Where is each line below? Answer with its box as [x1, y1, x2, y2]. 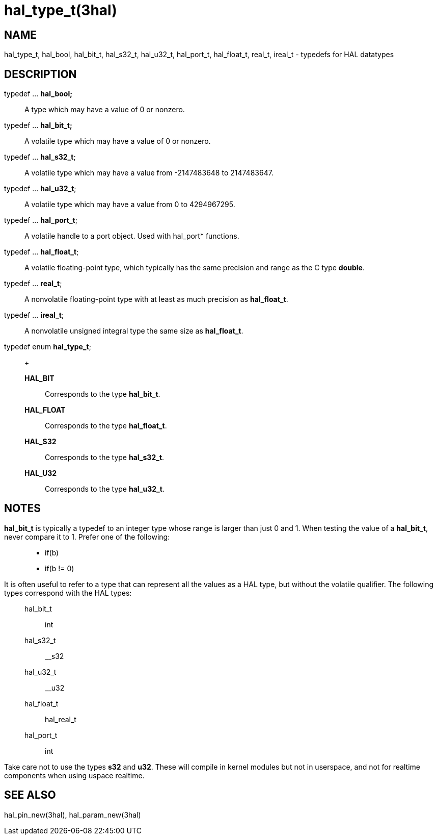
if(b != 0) [45, 564, 74, 573]
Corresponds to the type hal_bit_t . [45, 390, 160, 399]
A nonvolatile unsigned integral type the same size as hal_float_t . [24, 326, 243, 336]
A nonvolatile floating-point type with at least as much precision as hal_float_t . [24, 295, 288, 304]
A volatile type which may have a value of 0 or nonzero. [24, 137, 211, 146]
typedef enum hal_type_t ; [4, 342, 91, 351]
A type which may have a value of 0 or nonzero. [24, 105, 185, 114]
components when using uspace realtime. [4, 771, 145, 780]
